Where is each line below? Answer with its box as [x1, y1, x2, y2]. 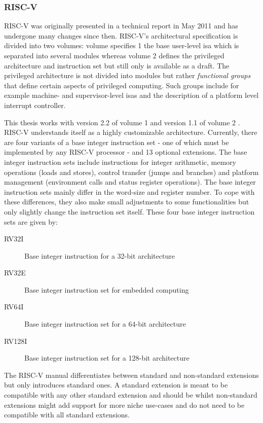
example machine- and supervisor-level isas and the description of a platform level [4, 90, 259, 100]
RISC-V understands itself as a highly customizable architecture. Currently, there [4, 127, 257, 137]
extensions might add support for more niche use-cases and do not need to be [4, 399, 245, 410]
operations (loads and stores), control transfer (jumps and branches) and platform [4, 166, 259, 177]
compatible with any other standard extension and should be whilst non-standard [4, 390, 257, 400]
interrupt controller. [4, 99, 66, 110]
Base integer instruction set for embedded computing [24, 284, 189, 295]
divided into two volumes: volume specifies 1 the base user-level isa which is [4, 40, 239, 51]
